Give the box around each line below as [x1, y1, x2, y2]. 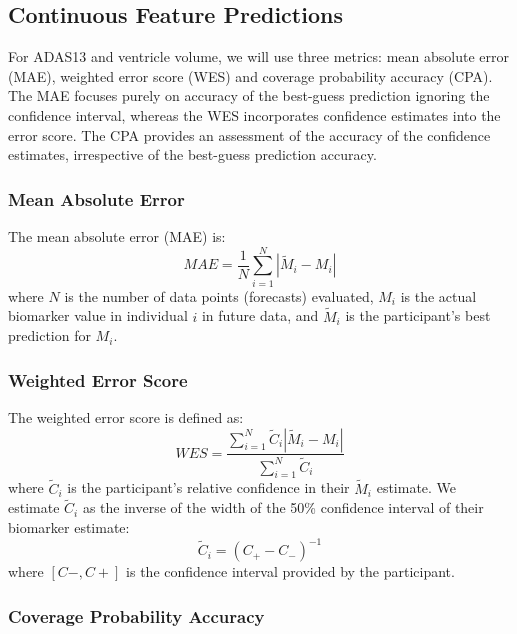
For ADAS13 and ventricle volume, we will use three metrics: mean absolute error [8, 46, 509, 67]
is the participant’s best [345, 305, 491, 326]
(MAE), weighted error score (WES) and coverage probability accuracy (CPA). [8, 65, 493, 86]
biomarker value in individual [8, 305, 188, 326]
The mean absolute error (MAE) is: [8, 225, 226, 246]
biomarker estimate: [8, 517, 130, 538]
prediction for [8, 325, 91, 346]
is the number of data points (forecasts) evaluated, [64, 285, 374, 306]
